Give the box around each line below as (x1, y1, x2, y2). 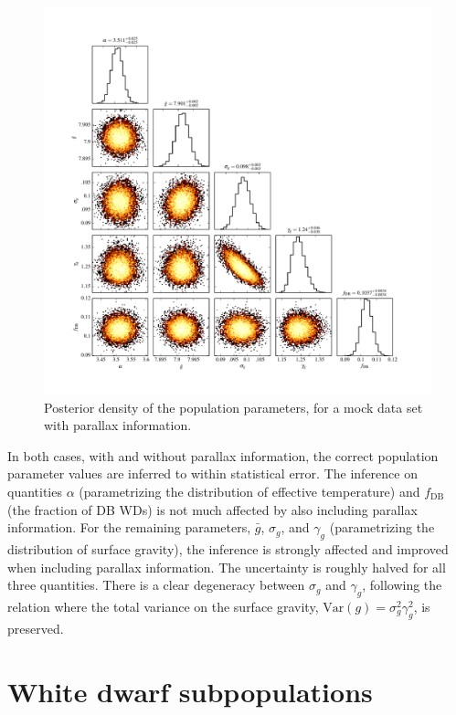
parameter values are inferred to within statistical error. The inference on (7, 464, 418, 483)
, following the (362, 575, 442, 594)
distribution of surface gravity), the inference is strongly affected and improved (7, 539, 449, 558)
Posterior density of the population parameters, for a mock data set (44, 397, 423, 416)
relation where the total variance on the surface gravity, (7, 596, 319, 615)
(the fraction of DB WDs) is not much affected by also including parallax (7, 499, 418, 519)
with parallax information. (44, 415, 192, 435)
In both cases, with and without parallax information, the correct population (7, 446, 439, 465)
